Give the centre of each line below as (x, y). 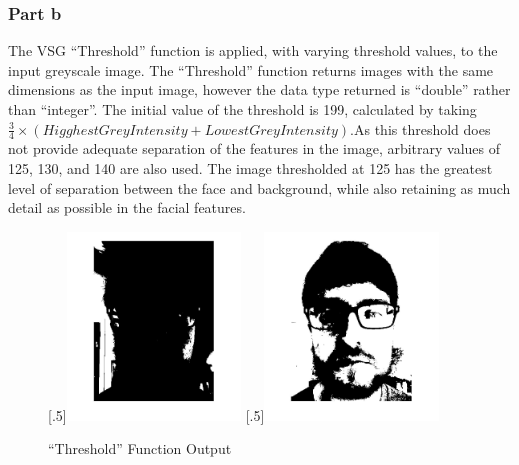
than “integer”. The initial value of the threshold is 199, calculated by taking (242, 109)
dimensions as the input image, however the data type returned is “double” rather (259, 89)
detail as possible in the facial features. (127, 207)
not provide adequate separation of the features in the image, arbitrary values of (254, 148)
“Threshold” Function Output (140, 448)
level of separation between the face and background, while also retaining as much (259, 187)
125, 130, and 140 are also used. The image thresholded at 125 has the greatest (250, 168)
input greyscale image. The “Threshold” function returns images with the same (251, 69)
